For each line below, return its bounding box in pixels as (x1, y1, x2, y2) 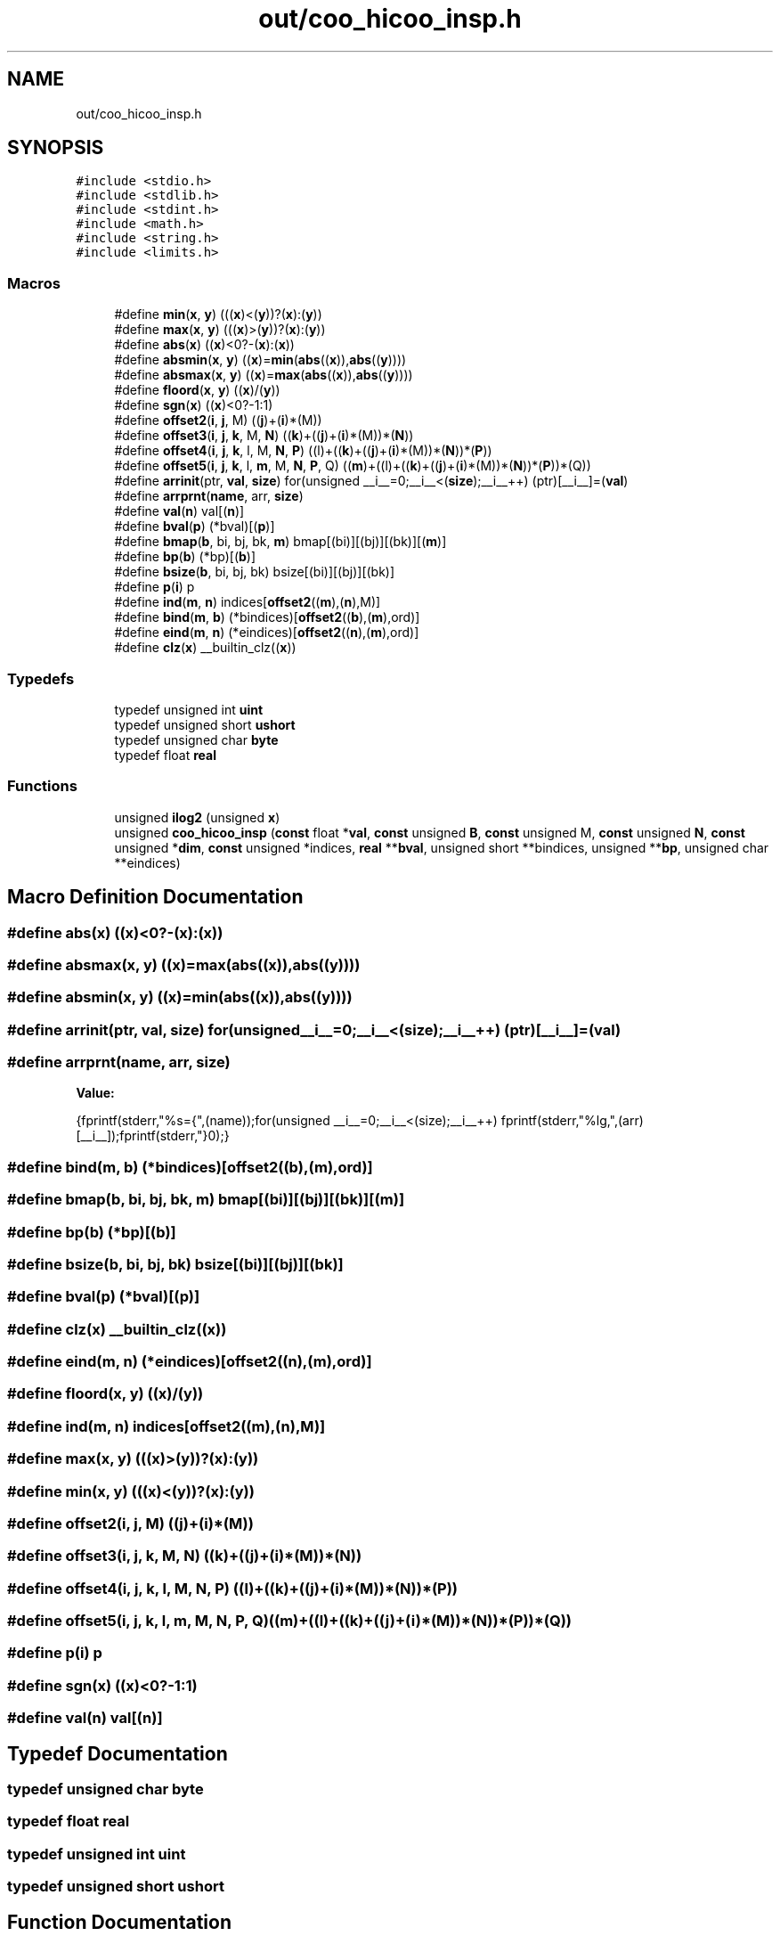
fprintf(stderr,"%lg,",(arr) (500, 1113, 644, 1129)
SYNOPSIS (7, 136, 104, 159)
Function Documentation (7, 1910, 232, 1933)
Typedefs (7, 669, 75, 688)
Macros (7, 274, 61, 292)
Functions (7, 777, 77, 796)
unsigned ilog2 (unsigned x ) (114, 809, 280, 825)
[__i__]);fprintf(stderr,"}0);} (76, 1128, 230, 1144)
